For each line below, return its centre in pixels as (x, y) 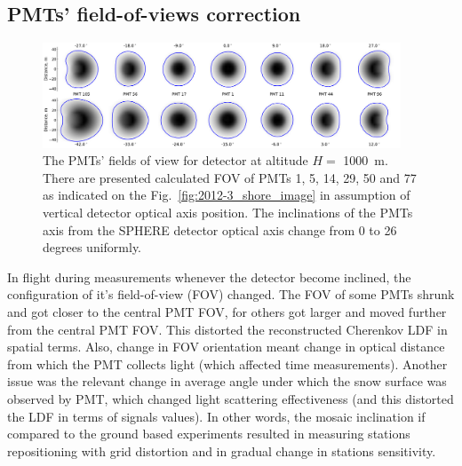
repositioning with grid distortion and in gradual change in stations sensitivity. (222, 450)
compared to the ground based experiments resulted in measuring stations (209, 434)
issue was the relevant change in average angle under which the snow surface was (227, 381)
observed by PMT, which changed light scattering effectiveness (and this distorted (231, 398)
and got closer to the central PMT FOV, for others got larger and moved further (227, 311)
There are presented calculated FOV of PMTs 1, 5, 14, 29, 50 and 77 (230, 177)
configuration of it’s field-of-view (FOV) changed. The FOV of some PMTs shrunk (231, 294)
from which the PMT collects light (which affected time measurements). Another (227, 363)
